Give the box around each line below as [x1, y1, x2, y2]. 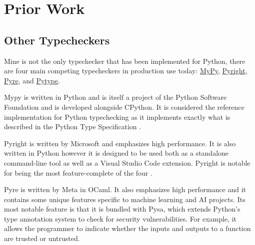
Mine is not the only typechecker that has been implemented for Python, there [4, 55, 245, 66]
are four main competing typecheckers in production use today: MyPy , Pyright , [4, 65, 247, 76]
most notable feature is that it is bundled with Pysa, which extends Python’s [4, 204, 240, 214]
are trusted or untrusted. [4, 233, 80, 244]
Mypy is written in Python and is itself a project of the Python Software [4, 92, 227, 102]
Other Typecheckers [4, 32, 110, 47]
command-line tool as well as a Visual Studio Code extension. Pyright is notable [4, 157, 250, 168]
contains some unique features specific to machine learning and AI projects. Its [4, 194, 245, 204]
